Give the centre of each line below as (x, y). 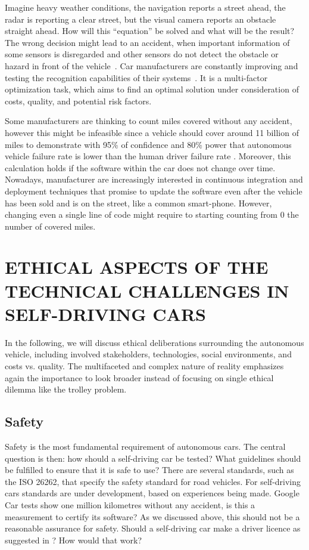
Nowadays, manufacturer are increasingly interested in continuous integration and (154, 179)
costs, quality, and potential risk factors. (78, 101)
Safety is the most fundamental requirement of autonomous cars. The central (145, 446)
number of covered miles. (50, 226)
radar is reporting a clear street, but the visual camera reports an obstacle (141, 19)
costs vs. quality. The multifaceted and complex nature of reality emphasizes (144, 365)
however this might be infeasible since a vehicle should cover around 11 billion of (152, 132)
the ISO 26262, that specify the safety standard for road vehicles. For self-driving (153, 481)
